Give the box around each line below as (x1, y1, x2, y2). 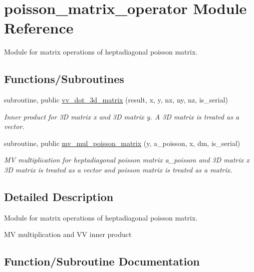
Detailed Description (4, 189, 114, 204)
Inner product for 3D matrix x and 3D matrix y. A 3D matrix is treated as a (4, 111, 239, 121)
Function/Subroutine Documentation (4, 253, 200, 269)
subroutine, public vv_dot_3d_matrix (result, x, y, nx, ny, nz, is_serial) (4, 94, 228, 105)
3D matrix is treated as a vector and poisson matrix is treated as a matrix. (4, 164, 232, 175)
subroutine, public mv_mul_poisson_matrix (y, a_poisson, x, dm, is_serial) (4, 137, 240, 148)
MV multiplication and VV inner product (4, 229, 132, 239)
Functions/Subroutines (4, 71, 124, 86)
